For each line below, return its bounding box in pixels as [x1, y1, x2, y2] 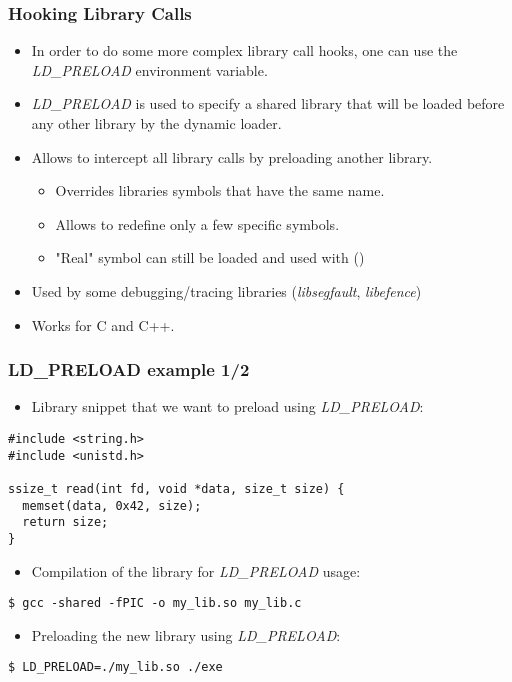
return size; [22, 515, 109, 530]
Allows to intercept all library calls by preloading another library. [31, 146, 433, 167]
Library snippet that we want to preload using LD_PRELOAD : [31, 396, 424, 417]
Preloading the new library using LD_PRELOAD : [31, 624, 341, 645]
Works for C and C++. [31, 314, 175, 335]
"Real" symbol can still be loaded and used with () [55, 247, 365, 268]
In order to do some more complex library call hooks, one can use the [31, 40, 458, 61]
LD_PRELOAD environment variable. [31, 59, 268, 80]
